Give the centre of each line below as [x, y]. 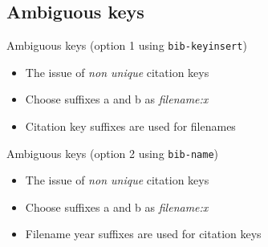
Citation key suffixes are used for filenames [130, 126]
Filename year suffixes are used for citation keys [143, 234]
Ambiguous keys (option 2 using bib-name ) [113, 153]
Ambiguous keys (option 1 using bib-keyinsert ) [127, 45]
